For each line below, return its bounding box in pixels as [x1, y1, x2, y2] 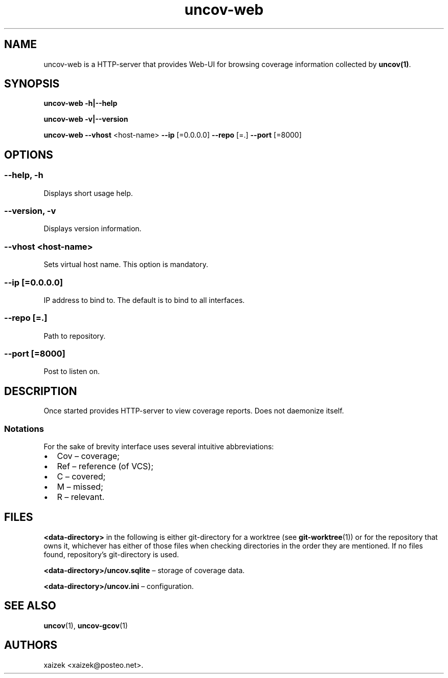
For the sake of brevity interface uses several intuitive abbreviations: [43, 442, 274, 451]
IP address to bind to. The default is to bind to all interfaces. [43, 295, 245, 304]
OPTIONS [4, 148, 53, 161]
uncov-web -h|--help [43, 99, 118, 108]
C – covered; [57, 471, 106, 482]
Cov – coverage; [57, 451, 120, 461]
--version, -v [4, 206, 56, 216]
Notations [4, 423, 44, 434]
